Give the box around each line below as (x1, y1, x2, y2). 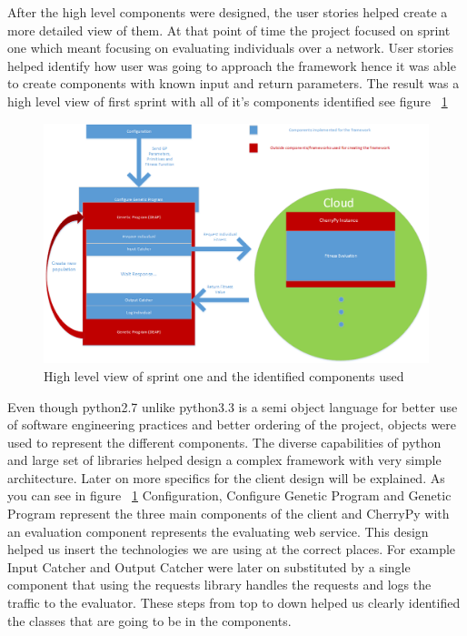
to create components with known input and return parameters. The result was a (7, 74, 460, 93)
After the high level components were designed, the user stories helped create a (7, 3, 448, 21)
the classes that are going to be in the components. (7, 611, 292, 630)
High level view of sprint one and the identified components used (44, 366, 404, 385)
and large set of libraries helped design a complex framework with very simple (7, 450, 442, 469)
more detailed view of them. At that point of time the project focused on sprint (7, 20, 451, 39)
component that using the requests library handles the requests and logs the (7, 575, 432, 594)
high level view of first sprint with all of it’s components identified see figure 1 (7, 91, 448, 110)
